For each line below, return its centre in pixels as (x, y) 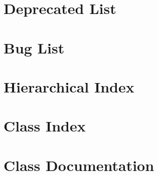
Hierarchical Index (69, 86)
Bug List (34, 47)
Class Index (45, 126)
